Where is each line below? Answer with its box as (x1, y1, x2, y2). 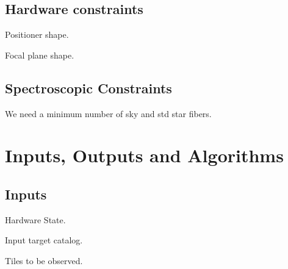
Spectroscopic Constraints (5, 78, 172, 97)
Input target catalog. (5, 234, 83, 246)
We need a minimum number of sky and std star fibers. (5, 107, 212, 120)
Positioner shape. (5, 28, 69, 41)
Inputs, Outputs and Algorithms (5, 143, 284, 168)
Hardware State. (5, 213, 66, 226)
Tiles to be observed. (5, 254, 83, 267)
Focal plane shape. (5, 48, 74, 61)
